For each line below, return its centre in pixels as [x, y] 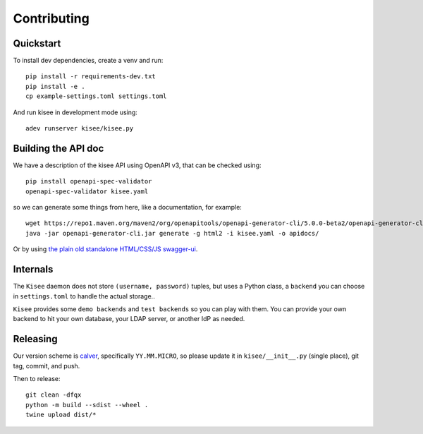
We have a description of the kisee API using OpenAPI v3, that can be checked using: [137, 165]
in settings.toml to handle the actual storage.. [84, 296]
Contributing [51, 18]
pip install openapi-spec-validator [89, 181]
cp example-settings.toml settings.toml [96, 96]
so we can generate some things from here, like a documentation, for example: [128, 207]
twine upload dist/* [61, 415]
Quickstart [37, 43]
